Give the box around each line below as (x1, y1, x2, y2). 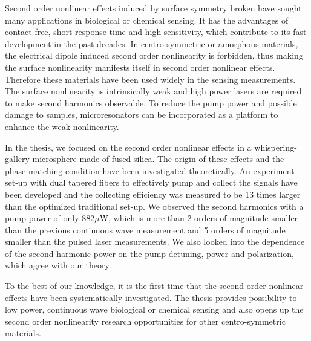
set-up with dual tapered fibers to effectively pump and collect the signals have (5, 176, 298, 189)
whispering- (254, 140, 297, 153)
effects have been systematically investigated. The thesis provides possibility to (5, 291, 297, 304)
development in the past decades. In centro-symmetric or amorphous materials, (5, 37, 298, 50)
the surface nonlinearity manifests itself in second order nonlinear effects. (5, 60, 275, 73)
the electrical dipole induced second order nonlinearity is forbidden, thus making (5, 49, 303, 62)
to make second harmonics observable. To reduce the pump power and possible (5, 96, 297, 109)
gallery (5, 152, 30, 165)
